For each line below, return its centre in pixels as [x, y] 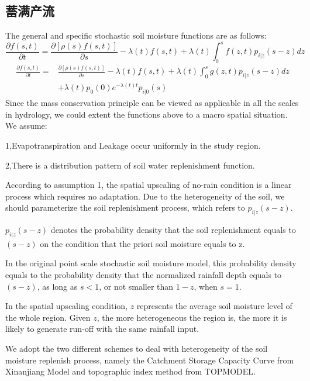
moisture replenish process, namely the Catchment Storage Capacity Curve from [150, 360]
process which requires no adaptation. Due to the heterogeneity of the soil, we [145, 196]
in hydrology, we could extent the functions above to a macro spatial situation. [147, 114]
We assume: [26, 126]
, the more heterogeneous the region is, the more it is [192, 317]
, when [206, 286]
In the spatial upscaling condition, [67, 306]
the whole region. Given [48, 317]
